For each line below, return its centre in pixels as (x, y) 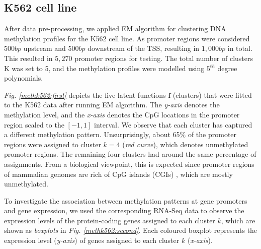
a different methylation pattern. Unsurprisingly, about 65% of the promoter (120, 134)
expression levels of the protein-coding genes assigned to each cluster (110, 220)
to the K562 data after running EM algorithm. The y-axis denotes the (112, 105)
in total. (240, 48)
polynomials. (24, 78)
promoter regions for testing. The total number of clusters (164, 58)
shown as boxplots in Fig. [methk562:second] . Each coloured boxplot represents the (131, 230)
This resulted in (28, 58)
